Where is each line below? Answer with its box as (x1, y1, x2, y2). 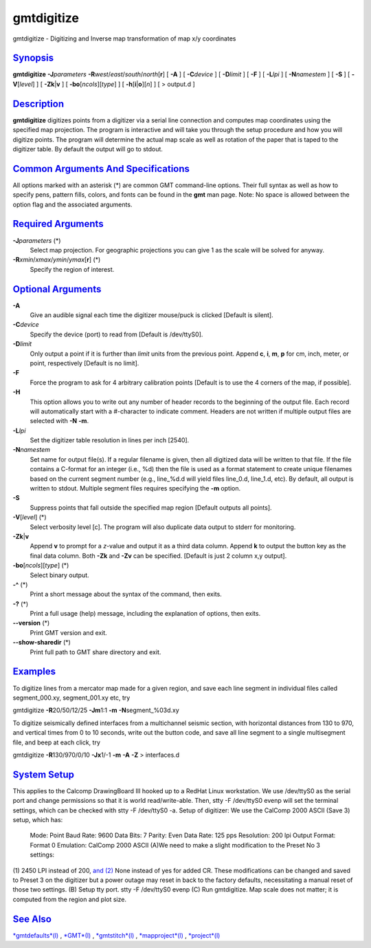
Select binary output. (30, 571, 89, 579)
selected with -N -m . (30, 417, 89, 425)
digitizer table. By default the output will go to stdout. (12, 144, 163, 153)
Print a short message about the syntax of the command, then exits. (30, 590, 223, 599)
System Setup (12, 768, 75, 780)
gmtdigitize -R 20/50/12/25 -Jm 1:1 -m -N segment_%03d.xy (12, 706, 180, 715)
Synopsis (12, 52, 54, 64)
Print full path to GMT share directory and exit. (30, 647, 161, 656)
